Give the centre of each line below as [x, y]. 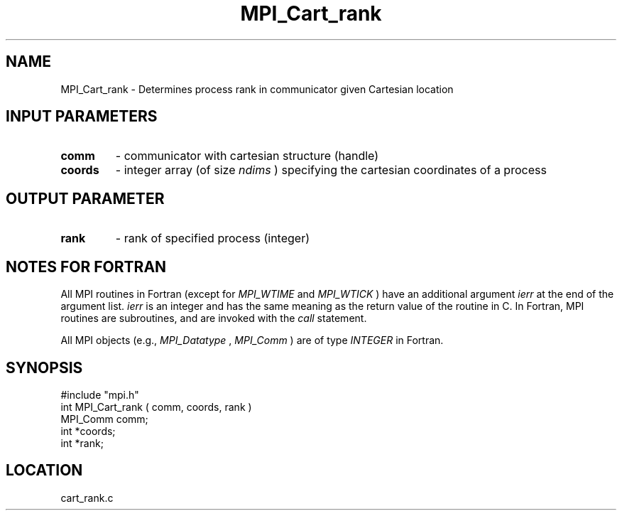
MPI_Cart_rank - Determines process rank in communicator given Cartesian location [257, 89]
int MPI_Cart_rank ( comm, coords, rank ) [156, 407]
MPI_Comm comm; [104, 419]
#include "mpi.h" [100, 394]
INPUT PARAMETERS [82, 117]
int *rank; [82, 443]
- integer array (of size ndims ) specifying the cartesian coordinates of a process [331, 170]
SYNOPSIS [44, 367]
